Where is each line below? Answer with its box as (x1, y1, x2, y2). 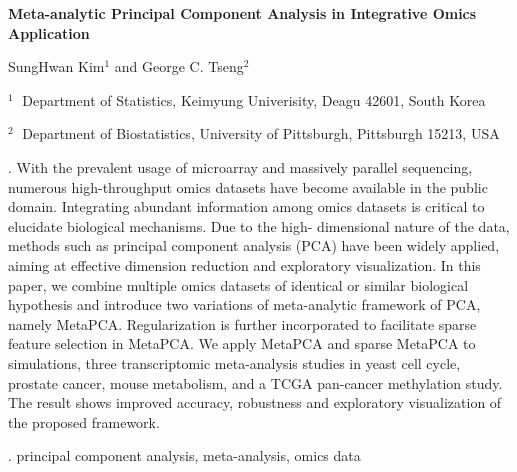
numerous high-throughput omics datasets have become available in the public (8, 176, 488, 197)
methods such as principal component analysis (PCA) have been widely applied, (8, 235, 500, 256)
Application (8, 22, 90, 43)
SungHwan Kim (8, 56, 105, 77)
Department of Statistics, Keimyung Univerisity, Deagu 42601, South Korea (22, 89, 486, 110)
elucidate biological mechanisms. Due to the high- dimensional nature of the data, (8, 215, 510, 236)
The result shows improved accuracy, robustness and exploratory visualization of (8, 392, 502, 413)
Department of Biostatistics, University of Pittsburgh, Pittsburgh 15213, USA (22, 123, 500, 144)
